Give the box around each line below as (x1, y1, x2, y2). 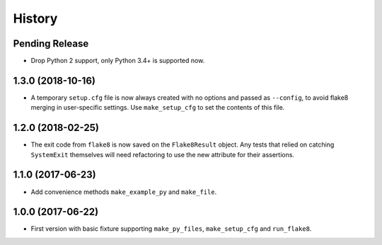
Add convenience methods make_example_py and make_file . (30, 188, 217, 196)
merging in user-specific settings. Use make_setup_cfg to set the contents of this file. (30, 103, 285, 112)
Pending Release (13, 38, 89, 50)
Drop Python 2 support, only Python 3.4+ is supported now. (30, 57, 205, 65)
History (13, 11, 58, 26)
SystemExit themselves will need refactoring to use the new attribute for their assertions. (30, 150, 295, 159)
